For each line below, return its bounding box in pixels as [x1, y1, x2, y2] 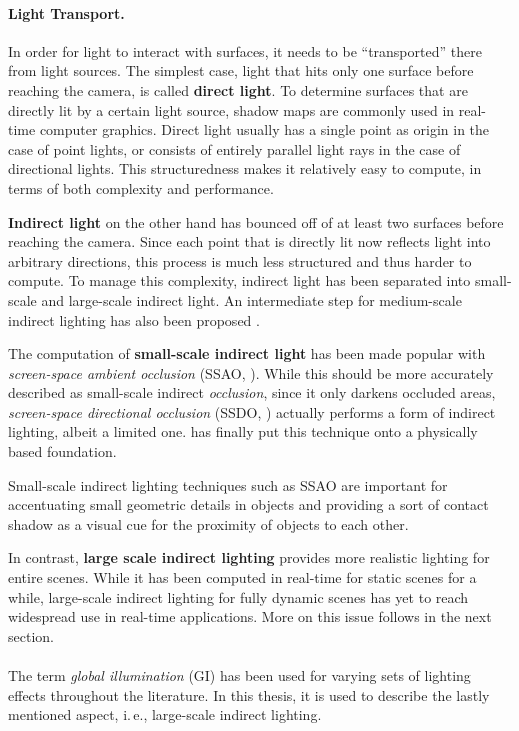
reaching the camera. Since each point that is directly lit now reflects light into [8, 231, 491, 252]
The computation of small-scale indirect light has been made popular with [8, 343, 486, 364]
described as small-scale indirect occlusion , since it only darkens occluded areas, [8, 382, 496, 403]
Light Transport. [8, 2, 125, 23]
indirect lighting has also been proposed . [8, 309, 260, 330]
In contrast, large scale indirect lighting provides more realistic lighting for [8, 547, 490, 568]
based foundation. [8, 441, 117, 462]
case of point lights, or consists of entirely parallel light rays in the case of [8, 138, 461, 159]
